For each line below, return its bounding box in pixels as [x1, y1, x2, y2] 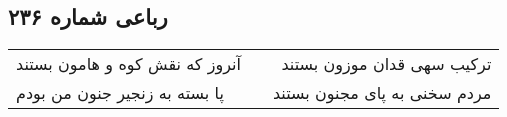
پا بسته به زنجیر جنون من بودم [16, 81, 224, 105]
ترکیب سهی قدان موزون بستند [281, 52, 492, 76]
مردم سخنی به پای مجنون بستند [272, 81, 492, 105]
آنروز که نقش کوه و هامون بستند [16, 52, 241, 76]
